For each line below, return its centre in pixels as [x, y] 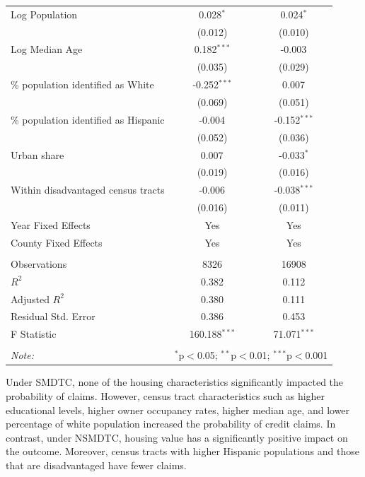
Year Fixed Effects [51, 224]
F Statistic [34, 334]
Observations [39, 263]
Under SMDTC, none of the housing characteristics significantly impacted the [175, 382]
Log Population [44, 14]
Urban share [37, 154]
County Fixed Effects [57, 242]
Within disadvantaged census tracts [88, 190]
